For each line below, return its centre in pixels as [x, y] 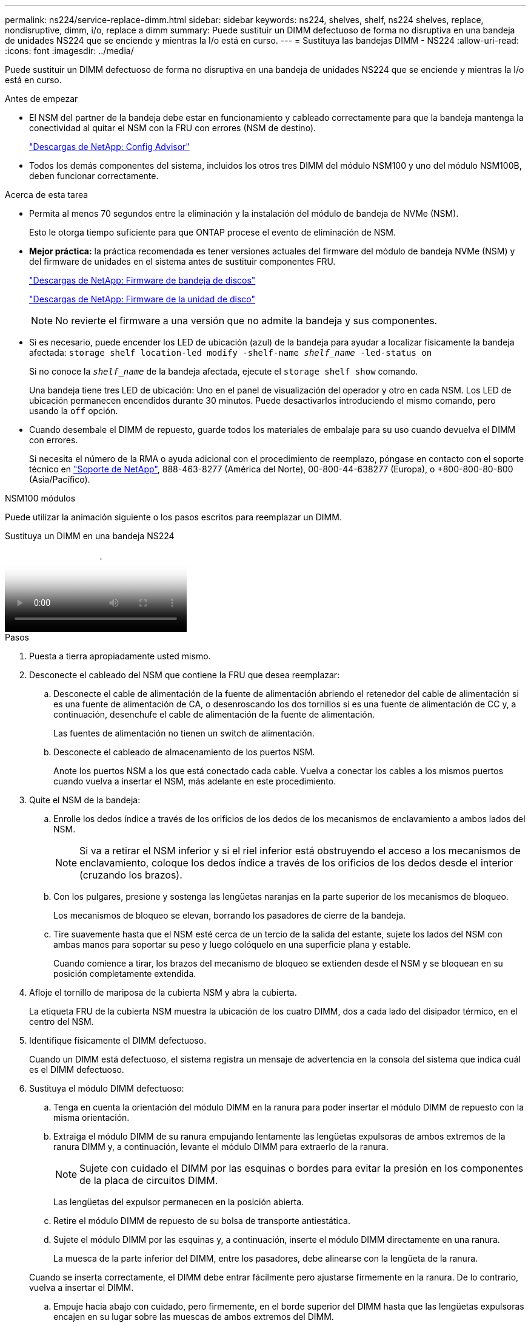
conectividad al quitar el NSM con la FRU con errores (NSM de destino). [173, 128]
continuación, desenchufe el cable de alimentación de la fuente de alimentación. [214, 714]
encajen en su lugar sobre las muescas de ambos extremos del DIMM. [194, 1317]
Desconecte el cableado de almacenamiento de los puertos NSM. [184, 752]
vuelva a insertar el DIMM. [82, 1287]
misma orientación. [92, 1117]
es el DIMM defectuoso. [77, 1069]
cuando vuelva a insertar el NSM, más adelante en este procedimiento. [195, 781]
